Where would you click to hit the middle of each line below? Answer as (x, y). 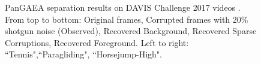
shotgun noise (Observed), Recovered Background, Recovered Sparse (131, 31)
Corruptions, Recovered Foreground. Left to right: (97, 42)
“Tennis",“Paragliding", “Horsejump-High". (83, 54)
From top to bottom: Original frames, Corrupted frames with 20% (127, 19)
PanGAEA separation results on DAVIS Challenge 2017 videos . (123, 7)
